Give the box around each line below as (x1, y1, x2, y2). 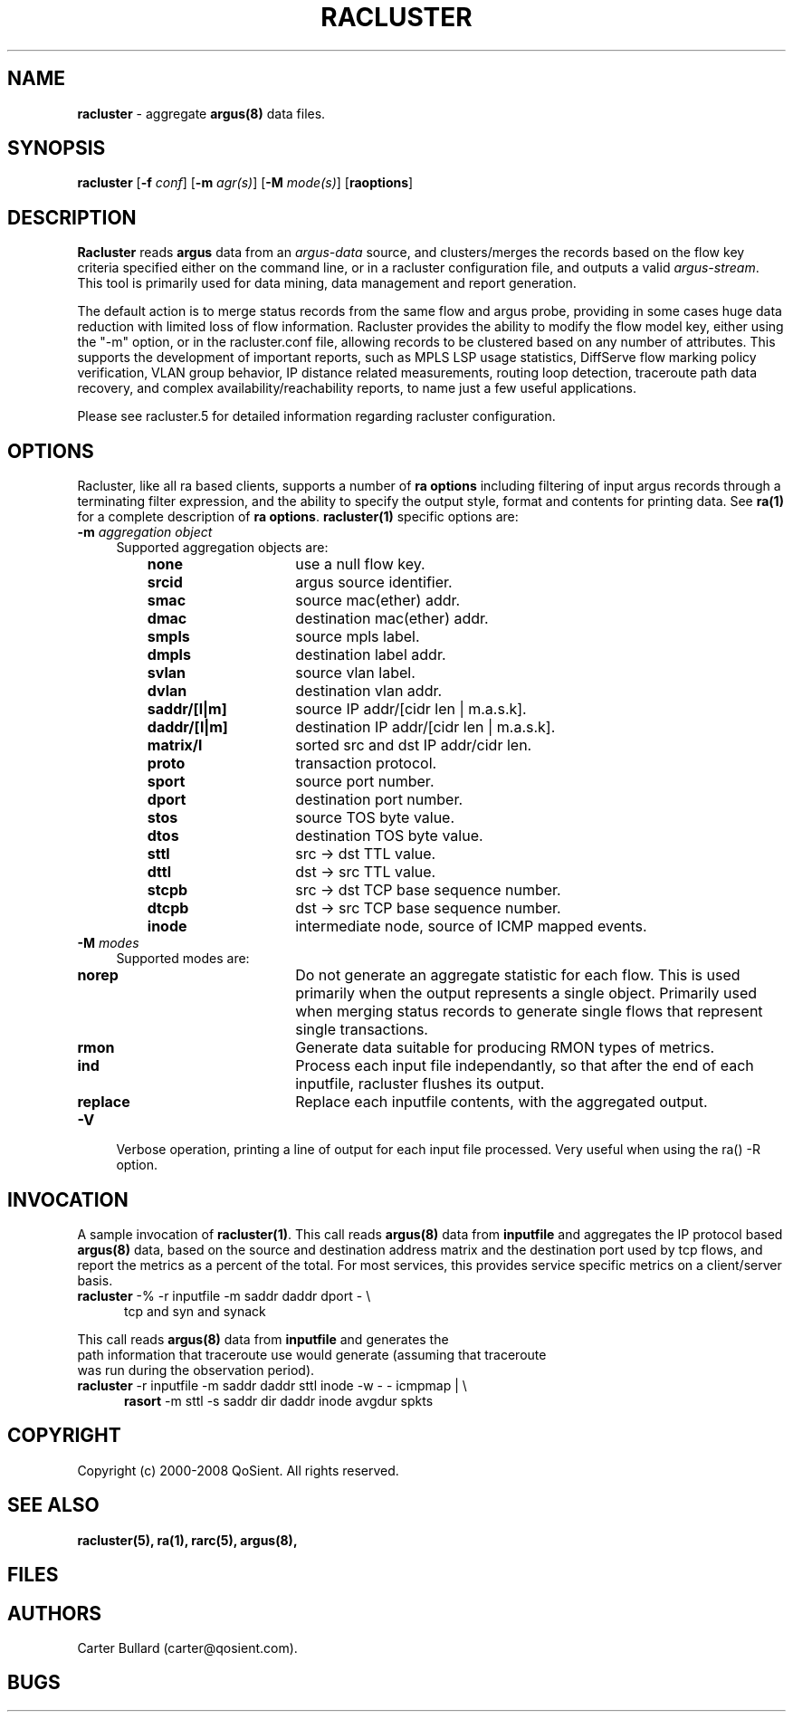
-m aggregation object (77, 524, 213, 540)
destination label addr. (295, 645, 446, 664)
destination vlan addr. (295, 682, 443, 701)
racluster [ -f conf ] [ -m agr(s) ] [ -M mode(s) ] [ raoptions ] (77, 175, 414, 191)
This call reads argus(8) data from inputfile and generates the (77, 1331, 449, 1347)
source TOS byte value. (295, 808, 455, 827)
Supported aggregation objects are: (116, 540, 329, 556)
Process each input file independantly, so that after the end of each (295, 1056, 754, 1075)
